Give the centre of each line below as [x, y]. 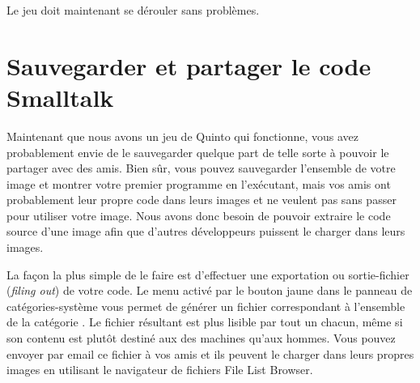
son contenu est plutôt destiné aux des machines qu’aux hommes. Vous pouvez [201, 338]
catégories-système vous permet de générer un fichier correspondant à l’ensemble [206, 306]
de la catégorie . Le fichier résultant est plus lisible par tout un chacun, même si [205, 322]
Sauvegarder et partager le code [189, 65]
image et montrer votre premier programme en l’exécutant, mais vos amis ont [199, 183]
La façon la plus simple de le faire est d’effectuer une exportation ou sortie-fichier [208, 274]
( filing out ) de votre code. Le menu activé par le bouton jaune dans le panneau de [210, 290]
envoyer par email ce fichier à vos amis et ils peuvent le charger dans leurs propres [210, 353]
